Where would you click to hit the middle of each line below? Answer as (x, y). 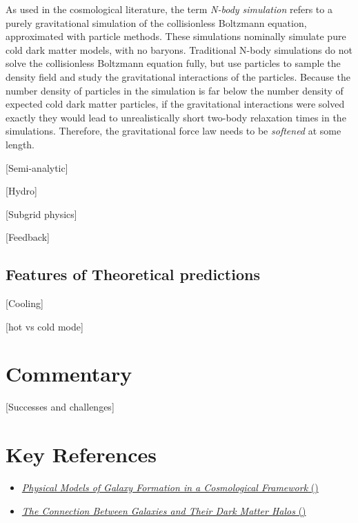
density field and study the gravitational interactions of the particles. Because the (178, 76)
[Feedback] (28, 237)
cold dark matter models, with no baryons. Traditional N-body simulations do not (179, 49)
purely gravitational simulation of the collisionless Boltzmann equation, (156, 22)
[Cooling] (24, 303)
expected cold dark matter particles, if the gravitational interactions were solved (175, 104)
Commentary (69, 374)
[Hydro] (21, 191)
